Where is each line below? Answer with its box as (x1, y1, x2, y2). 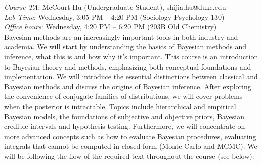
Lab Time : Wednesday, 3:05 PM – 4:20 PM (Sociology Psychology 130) (4, 11, 225, 22)
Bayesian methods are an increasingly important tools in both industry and (4, 31, 238, 42)
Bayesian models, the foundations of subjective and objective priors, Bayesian (4, 111, 244, 121)
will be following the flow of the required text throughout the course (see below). (4, 150, 254, 161)
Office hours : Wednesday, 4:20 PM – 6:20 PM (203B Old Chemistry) (4, 21, 217, 32)
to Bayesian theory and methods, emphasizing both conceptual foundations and (4, 61, 251, 72)
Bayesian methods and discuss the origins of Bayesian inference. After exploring (4, 81, 251, 91)
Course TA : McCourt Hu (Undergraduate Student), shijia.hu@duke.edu (4, 2, 226, 12)
